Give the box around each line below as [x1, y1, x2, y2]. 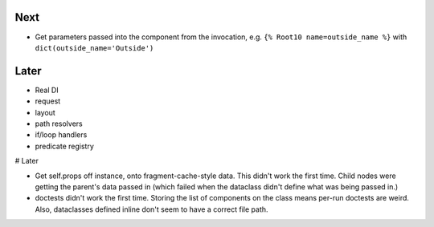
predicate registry [35, 141, 94, 151]
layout [35, 107, 55, 117]
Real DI [35, 85, 59, 95]
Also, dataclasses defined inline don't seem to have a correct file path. [35, 205, 268, 214]
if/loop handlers [35, 130, 88, 140]
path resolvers [35, 119, 84, 128]
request [35, 96, 61, 106]
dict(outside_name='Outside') [35, 43, 154, 52]
